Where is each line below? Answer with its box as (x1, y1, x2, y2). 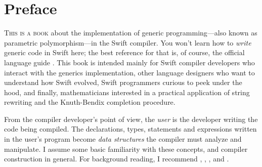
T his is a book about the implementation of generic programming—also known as (4, 27, 257, 38)
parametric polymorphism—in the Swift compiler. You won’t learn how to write (4, 37, 251, 48)
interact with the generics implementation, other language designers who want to (4, 67, 255, 77)
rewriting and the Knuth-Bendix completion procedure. (4, 97, 176, 107)
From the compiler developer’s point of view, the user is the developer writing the (4, 113, 258, 124)
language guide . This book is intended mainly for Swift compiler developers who (4, 57, 255, 67)
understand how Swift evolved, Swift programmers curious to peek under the (4, 77, 242, 88)
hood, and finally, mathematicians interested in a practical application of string (4, 87, 250, 97)
